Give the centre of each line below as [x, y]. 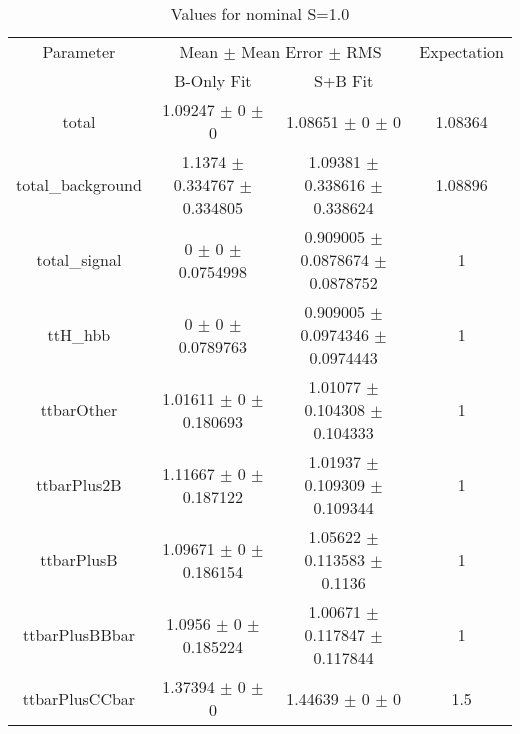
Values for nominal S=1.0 [260, 13]
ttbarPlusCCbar [79, 698]
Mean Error [282, 51]
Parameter [79, 51]
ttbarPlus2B [79, 484]
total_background [79, 184]
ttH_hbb [79, 334]
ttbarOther [79, 409]
